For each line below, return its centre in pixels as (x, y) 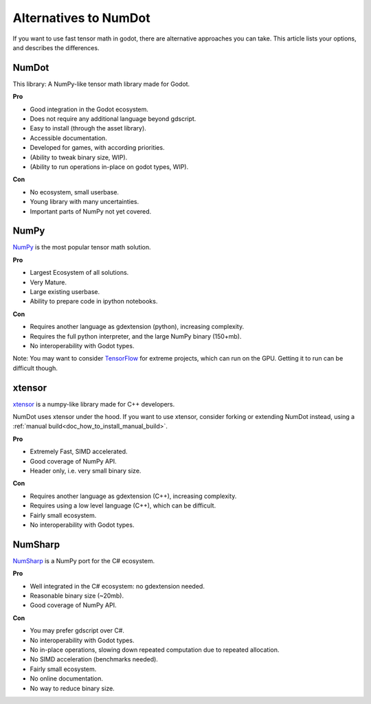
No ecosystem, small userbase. (75, 192)
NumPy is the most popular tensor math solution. (82, 247)
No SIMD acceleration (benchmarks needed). (94, 659)
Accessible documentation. (69, 138)
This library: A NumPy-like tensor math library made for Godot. (101, 84)
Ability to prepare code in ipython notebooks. (94, 302)
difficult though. (35, 368)
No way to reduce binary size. (72, 688)
